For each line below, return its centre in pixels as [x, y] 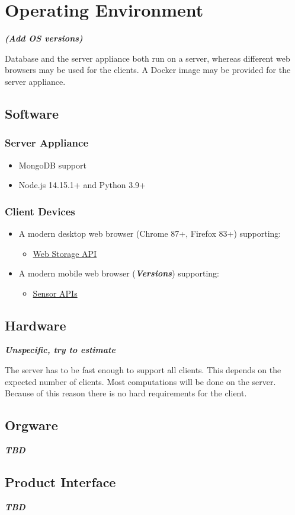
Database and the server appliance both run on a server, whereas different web [147, 58]
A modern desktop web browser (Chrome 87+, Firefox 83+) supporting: [150, 233]
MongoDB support [52, 165]
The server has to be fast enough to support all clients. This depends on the [143, 370]
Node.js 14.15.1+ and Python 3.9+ [82, 185]
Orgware [31, 425]
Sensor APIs [55, 293]
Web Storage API [65, 253]
